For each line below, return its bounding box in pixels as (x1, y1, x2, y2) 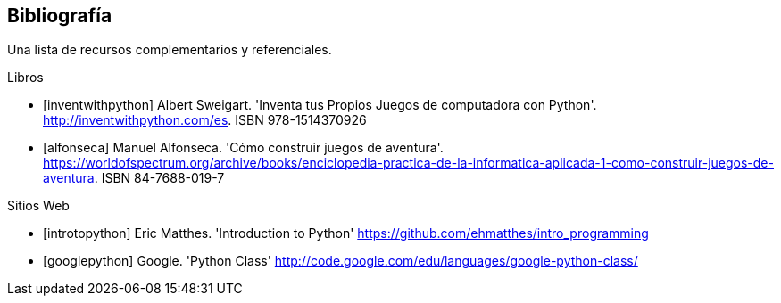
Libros (7, 70, 44, 86)
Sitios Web (7, 198, 70, 214)
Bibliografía (7, 4, 112, 27)
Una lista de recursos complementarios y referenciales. (7, 42, 332, 58)
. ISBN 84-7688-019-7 (94, 170, 225, 186)
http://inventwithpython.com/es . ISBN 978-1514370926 (43, 112, 367, 128)
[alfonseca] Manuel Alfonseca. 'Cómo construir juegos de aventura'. (43, 140, 444, 156)
